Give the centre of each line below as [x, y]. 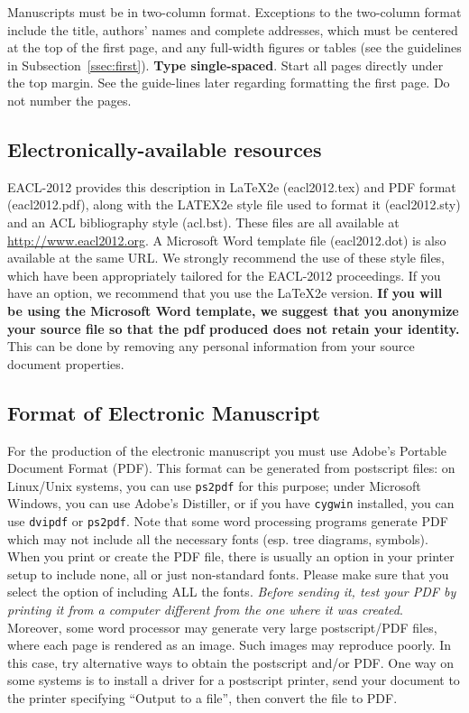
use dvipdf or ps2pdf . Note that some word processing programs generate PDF [228, 521]
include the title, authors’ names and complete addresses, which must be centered [233, 29]
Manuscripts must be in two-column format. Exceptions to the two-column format [234, 12]
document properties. [66, 363]
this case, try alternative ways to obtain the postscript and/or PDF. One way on [231, 662]
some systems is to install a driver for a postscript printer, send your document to [234, 680]
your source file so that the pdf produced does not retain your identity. [234, 328]
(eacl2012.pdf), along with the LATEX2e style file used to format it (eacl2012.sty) [234, 204]
